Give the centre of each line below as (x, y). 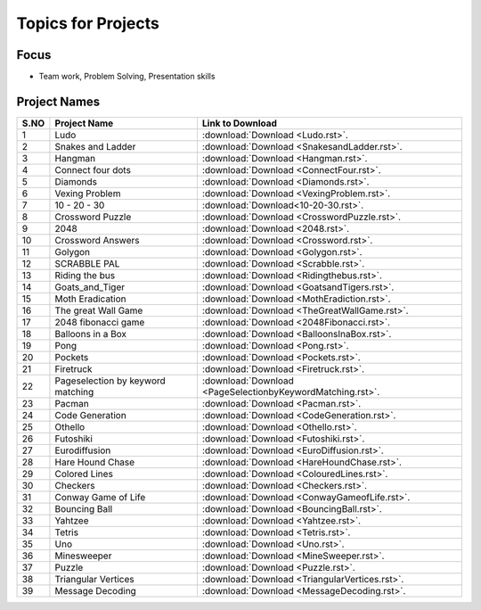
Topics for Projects (88, 23)
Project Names (58, 101)
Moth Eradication (90, 299)
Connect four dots (93, 169)
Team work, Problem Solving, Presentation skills (127, 77)
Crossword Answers (97, 240)
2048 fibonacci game (100, 322)
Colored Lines (84, 474)
